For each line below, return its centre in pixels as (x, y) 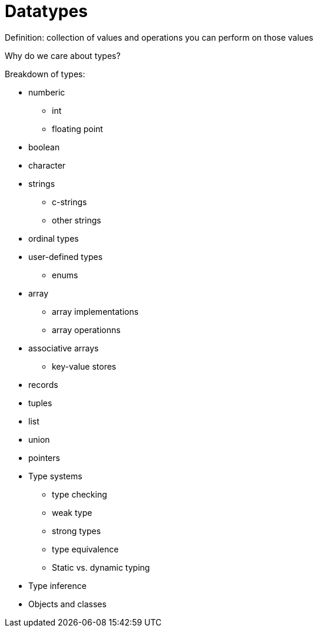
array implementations (95, 311)
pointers (44, 457)
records (43, 384)
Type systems (55, 476)
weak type (72, 512)
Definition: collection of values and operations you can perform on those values (159, 37)
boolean (44, 147)
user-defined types (66, 256)
